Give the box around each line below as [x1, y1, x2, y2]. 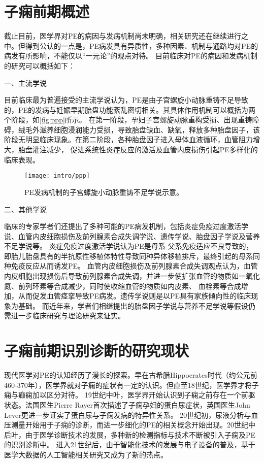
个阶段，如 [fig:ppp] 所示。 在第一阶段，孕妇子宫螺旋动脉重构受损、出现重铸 [4, 114, 252, 125]
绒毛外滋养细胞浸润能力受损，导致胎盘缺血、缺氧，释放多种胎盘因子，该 [18, 124, 260, 135]
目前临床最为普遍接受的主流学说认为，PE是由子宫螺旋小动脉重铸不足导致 [4, 94, 249, 105]
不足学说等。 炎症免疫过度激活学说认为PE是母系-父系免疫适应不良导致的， [4, 241, 253, 251]
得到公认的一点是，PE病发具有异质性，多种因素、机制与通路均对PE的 [25, 40, 258, 51]
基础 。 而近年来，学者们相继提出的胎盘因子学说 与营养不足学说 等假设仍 [18, 300, 255, 311]
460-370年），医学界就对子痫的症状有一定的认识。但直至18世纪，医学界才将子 [4, 379, 259, 390]
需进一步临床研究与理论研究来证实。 [4, 310, 125, 321]
